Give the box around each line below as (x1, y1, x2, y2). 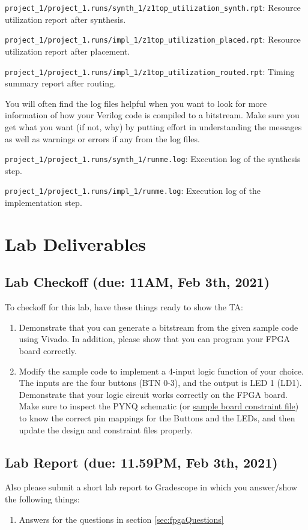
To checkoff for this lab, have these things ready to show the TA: (5, 301, 244, 313)
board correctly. (19, 344, 77, 357)
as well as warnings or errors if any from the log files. (5, 132, 200, 145)
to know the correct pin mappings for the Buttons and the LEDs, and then (19, 411, 295, 424)
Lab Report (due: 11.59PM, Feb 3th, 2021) (5, 453, 278, 471)
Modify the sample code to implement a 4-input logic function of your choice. (19, 364, 304, 377)
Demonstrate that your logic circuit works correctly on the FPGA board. (19, 388, 288, 400)
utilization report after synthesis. (5, 13, 126, 25)
